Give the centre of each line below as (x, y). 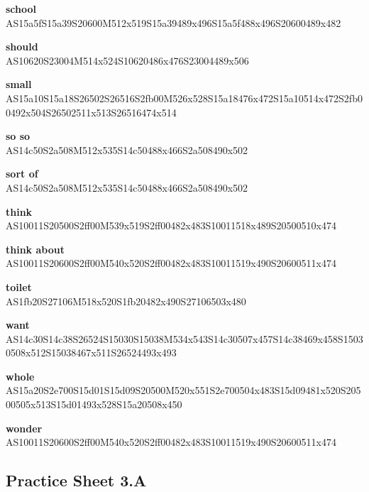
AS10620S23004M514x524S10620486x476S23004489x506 (127, 60)
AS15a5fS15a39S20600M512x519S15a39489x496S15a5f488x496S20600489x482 (174, 22)
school (21, 9)
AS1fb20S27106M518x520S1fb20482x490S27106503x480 (126, 301)
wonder (24, 428)
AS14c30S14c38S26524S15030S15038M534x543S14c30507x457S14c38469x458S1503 (184, 338)
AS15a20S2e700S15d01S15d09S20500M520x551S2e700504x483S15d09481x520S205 (183, 390)
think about (35, 249)
